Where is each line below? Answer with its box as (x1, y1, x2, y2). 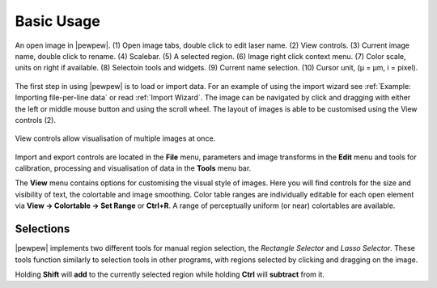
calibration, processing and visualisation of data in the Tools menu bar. (15, 163, 252, 173)
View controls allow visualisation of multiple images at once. (15, 133, 216, 143)
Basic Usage (15, 12, 100, 30)
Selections (15, 222, 70, 236)
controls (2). (15, 115, 57, 125)
